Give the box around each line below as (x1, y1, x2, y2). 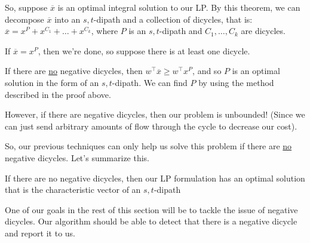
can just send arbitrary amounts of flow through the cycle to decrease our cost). (5, 119, 297, 132)
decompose (5, 13, 44, 25)
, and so (192, 64, 222, 77)
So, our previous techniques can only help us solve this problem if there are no (5, 140, 292, 152)
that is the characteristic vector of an (5, 183, 141, 196)
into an (54, 13, 81, 25)
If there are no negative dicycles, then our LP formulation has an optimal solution (5, 171, 305, 184)
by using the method (198, 76, 274, 88)
